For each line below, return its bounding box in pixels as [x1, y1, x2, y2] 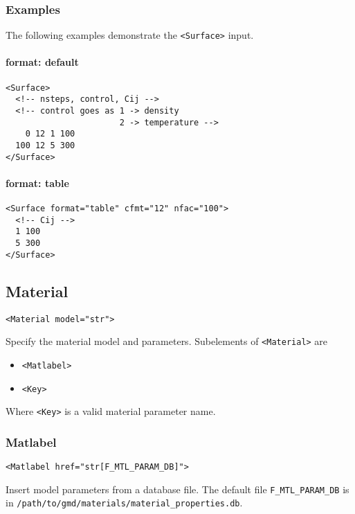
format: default [6, 55, 79, 69]
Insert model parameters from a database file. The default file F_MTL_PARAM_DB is [6, 481, 349, 496]
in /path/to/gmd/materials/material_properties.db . [6, 495, 243, 510]
